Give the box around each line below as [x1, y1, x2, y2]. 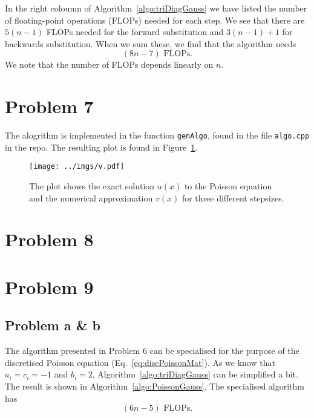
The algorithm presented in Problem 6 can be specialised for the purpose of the [5, 344, 299, 357]
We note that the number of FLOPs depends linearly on [5, 58, 214, 71]
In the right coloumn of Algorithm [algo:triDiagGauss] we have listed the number [5, 2, 307, 14]
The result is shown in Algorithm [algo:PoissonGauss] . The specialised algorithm [5, 379, 305, 392]
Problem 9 [5, 274, 94, 299]
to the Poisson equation [184, 180, 272, 192]
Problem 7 [5, 94, 94, 119]
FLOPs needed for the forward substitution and [46, 25, 224, 38]
